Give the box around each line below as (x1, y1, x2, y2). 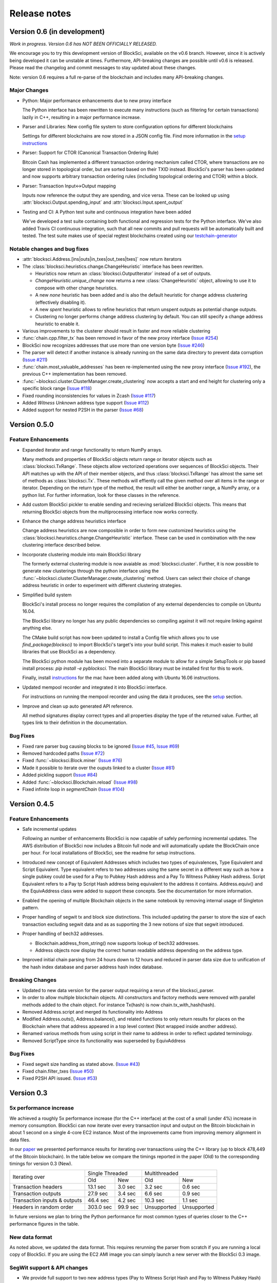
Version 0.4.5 (9, 800, 54, 808)
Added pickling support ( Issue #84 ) (22, 772, 97, 778)
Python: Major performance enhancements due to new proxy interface (22, 98, 172, 104)
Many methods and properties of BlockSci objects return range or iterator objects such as (22, 456, 212, 462)
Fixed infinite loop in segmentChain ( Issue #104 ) (22, 786, 125, 792)
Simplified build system (22, 592, 72, 598)
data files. (9, 1137, 31, 1143)
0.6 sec (182, 1183, 200, 1191)
